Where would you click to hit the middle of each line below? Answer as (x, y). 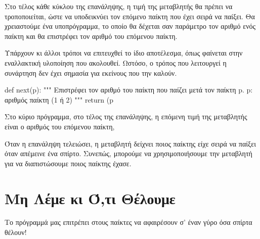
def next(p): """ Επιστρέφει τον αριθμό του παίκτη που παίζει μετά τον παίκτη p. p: (129, 90)
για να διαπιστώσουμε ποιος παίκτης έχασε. (68, 163)
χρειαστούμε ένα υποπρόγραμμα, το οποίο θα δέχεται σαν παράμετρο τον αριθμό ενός (130, 26)
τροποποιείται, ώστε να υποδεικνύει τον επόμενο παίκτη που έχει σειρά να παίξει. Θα (130, 16)
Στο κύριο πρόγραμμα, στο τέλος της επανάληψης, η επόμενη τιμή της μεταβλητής (126, 116)
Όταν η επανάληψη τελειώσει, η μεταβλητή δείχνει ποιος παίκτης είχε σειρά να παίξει (130, 143)
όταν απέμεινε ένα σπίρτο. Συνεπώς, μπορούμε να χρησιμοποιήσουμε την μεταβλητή (128, 153)
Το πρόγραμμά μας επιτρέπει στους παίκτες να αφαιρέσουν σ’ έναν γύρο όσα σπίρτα (128, 222)
